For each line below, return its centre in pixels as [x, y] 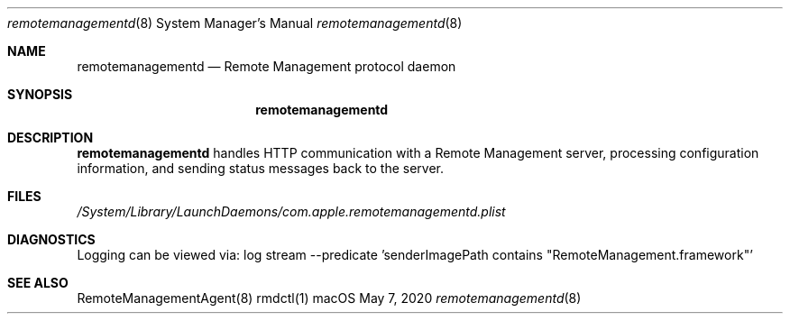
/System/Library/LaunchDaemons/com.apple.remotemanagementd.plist [291, 211]
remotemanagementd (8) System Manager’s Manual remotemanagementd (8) [235, 23]
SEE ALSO [38, 283]
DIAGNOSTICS [51, 239]
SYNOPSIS [40, 94]
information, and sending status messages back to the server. [261, 168]
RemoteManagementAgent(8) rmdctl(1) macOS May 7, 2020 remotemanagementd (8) [329, 298]
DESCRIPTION [51, 138]
